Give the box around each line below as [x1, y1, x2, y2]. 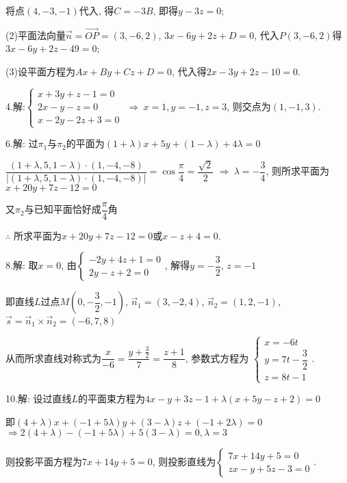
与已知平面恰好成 [24, 202, 101, 216]
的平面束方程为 [78, 391, 145, 406]
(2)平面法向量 [5, 27, 66, 42]
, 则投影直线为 [152, 454, 216, 469]
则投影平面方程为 [5, 454, 82, 469]
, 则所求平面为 [266, 164, 329, 178]
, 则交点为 [227, 99, 271, 113]
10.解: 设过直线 [5, 391, 72, 406]
